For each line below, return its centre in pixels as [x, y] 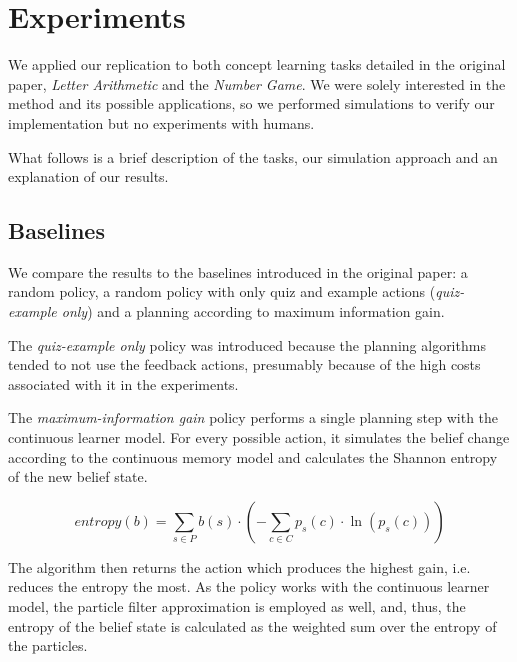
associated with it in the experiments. [123, 383]
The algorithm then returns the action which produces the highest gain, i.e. [239, 566]
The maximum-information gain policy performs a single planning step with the [253, 417]
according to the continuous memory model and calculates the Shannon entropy [253, 456]
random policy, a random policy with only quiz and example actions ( [222, 291]
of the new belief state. [78, 476]
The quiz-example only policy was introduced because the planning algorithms [247, 344]
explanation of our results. [88, 176]
